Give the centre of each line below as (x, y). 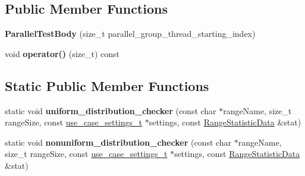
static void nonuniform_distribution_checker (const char (118, 142)
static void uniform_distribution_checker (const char (111, 110)
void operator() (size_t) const (62, 53)
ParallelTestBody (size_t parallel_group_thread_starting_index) (130, 34)
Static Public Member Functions (107, 85)
